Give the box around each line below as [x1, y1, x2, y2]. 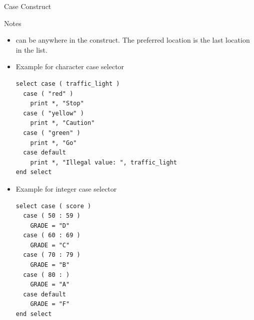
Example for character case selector [15, 61, 124, 72]
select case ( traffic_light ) [15, 80, 120, 87]
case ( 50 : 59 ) [23, 212, 80, 220]
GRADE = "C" [30, 241, 70, 249]
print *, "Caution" [30, 119, 95, 127]
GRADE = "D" [30, 222, 70, 229]
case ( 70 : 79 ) [23, 251, 80, 259]
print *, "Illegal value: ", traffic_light [30, 158, 177, 166]
